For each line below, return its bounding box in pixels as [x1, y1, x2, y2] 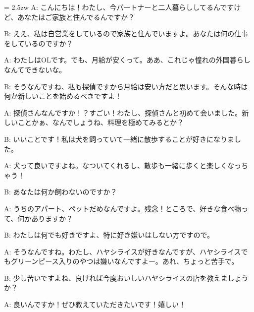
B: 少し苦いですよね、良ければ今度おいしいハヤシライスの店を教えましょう [4, 272, 249, 283]
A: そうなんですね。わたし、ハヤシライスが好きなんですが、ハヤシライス [4, 246, 241, 256]
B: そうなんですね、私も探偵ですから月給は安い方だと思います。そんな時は [4, 81, 248, 91]
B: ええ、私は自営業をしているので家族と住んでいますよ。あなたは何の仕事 [4, 28, 249, 39]
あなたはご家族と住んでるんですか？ [17, 11, 135, 22]
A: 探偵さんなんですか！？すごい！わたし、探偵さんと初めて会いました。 [4, 107, 242, 118]
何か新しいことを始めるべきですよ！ [4, 91, 122, 101]
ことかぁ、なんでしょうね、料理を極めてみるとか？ [17, 117, 184, 127]
